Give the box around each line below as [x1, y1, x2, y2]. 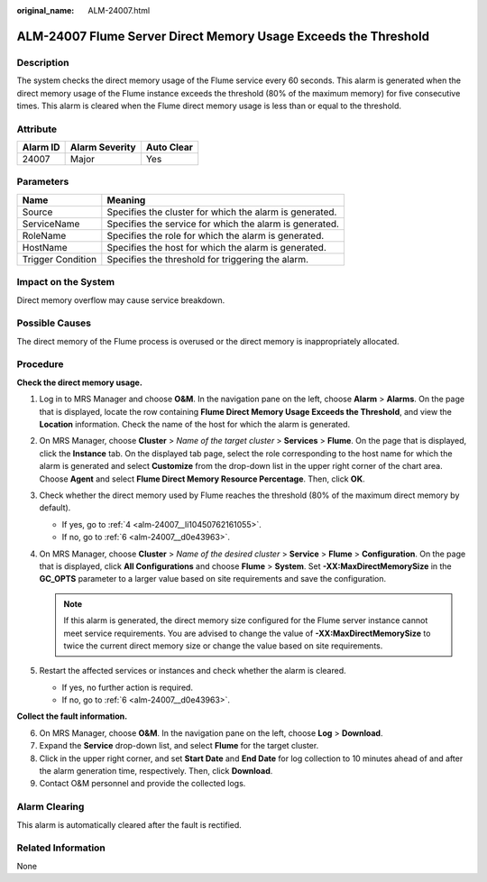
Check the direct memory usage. [16, 377, 143, 388]
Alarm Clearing [16, 801, 85, 813]
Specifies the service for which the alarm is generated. [106, 217, 340, 230]
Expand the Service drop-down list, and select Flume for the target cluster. [39, 740, 319, 751]
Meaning [106, 194, 146, 207]
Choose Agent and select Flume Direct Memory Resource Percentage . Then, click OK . [39, 473, 365, 484]
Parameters [16, 176, 69, 188]
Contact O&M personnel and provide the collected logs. [39, 778, 246, 789]
